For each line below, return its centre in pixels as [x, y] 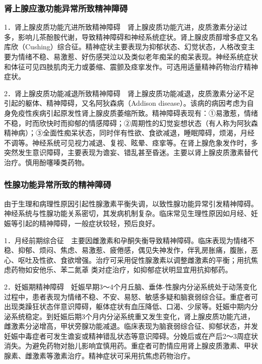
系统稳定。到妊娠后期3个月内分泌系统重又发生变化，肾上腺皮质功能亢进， [133, 316]
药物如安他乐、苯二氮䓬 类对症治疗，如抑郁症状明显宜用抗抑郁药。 [121, 270]
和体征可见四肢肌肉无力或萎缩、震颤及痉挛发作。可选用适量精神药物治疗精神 [131, 66]
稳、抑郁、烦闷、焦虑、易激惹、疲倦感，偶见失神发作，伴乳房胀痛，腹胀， [127, 250]
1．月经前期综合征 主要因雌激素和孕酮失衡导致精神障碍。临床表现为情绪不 [129, 240]
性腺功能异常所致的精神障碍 [58, 185]
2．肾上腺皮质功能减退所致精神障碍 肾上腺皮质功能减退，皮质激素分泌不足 [129, 93]
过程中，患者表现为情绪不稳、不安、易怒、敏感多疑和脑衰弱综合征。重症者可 [131, 296]
